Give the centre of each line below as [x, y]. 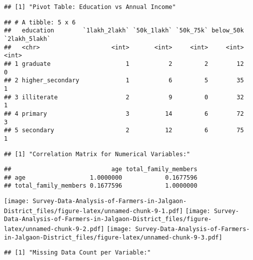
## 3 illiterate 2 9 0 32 [124, 97]
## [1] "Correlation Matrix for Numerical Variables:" [97, 154]
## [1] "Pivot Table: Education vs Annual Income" [90, 7]
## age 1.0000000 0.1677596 [101, 177]
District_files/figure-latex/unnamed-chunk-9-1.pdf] [93, 211]
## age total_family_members [101, 169]
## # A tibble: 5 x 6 [40, 22]
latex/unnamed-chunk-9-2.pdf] [54, 229]
